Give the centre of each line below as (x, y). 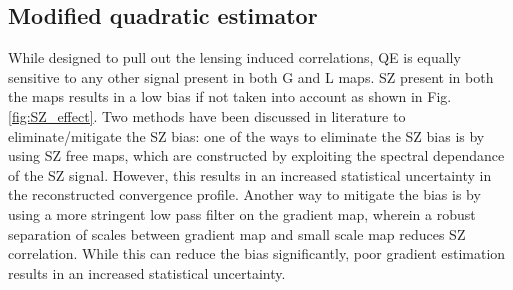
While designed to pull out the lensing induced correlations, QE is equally (234, 57)
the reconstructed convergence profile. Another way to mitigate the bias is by (244, 194)
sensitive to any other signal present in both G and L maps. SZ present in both (251, 76)
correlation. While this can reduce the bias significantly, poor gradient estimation (257, 253)
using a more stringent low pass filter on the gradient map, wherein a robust (242, 213)
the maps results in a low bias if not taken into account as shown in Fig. (230, 96)
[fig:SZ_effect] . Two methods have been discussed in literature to (207, 115)
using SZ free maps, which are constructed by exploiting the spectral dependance (256, 155)
